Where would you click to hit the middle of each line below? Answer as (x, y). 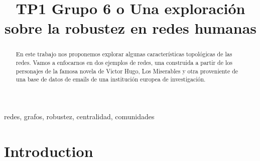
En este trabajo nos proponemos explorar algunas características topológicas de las (124, 54)
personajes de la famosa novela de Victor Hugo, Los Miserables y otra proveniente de (127, 71)
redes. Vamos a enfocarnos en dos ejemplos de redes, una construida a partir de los (124, 63)
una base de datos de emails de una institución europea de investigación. (111, 79)
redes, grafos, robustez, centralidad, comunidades (79, 116)
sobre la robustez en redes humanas (131, 28)
